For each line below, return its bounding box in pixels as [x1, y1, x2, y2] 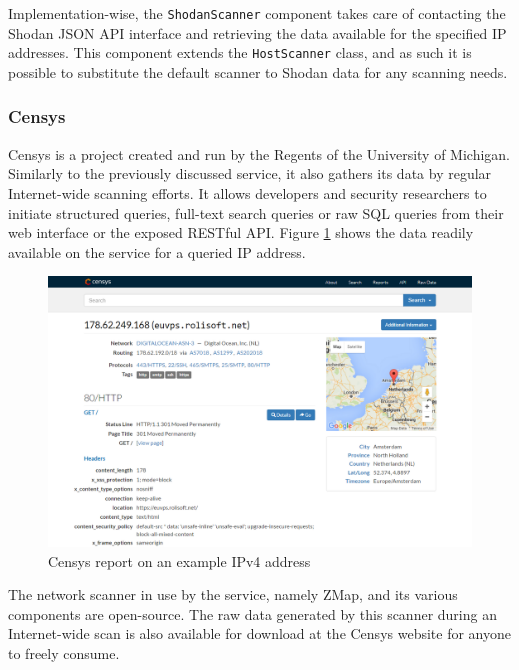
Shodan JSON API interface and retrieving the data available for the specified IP [8, 22, 507, 43]
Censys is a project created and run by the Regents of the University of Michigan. [8, 143, 511, 164]
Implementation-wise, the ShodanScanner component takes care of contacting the [8, 3, 506, 23]
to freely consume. [8, 643, 120, 664]
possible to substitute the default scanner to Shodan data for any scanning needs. [8, 61, 508, 82]
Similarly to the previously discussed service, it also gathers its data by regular [8, 163, 492, 184]
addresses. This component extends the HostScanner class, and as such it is [8, 42, 472, 63]
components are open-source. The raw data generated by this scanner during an [8, 603, 497, 624]
